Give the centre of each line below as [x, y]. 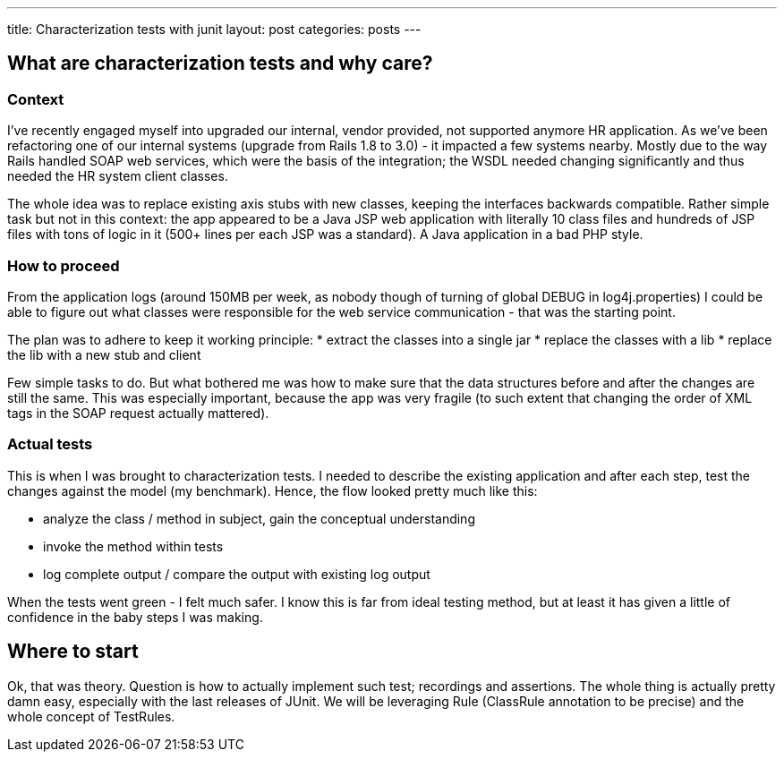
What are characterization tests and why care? [220, 64]
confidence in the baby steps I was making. [135, 617]
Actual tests [50, 444]
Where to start [73, 652]
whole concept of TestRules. [91, 716]
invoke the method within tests [133, 546]
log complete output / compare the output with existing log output [237, 574]
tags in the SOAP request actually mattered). [138, 413]
